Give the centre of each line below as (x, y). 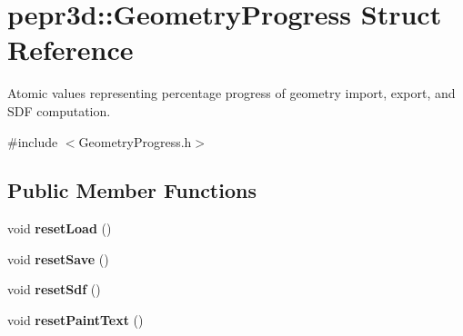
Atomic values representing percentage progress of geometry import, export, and (231, 93)
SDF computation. (59, 110)
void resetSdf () (54, 289)
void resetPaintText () (75, 320)
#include (33, 141)
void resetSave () (58, 258)
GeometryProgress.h (135, 141)
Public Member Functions (132, 190)
